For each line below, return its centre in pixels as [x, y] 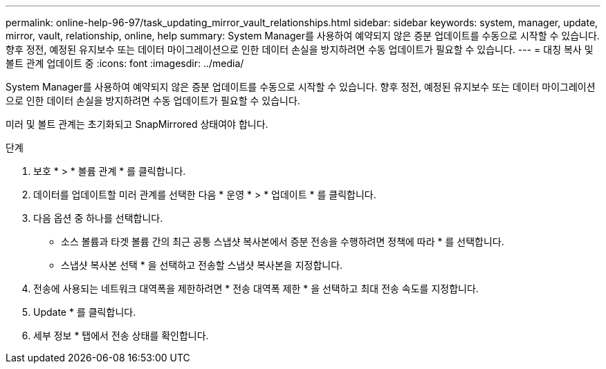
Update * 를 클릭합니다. [85, 312]
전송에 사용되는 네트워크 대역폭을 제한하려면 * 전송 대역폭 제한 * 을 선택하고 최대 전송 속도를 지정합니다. [256, 288]
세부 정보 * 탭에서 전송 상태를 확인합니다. [121, 335]
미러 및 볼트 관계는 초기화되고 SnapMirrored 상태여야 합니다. [137, 124]
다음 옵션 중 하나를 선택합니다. [98, 218]
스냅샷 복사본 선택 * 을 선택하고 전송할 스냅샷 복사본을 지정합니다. [202, 265]
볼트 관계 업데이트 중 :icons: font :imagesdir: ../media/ [125, 63]
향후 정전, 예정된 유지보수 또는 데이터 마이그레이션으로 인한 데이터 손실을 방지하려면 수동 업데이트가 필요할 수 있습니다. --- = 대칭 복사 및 [300, 49]
